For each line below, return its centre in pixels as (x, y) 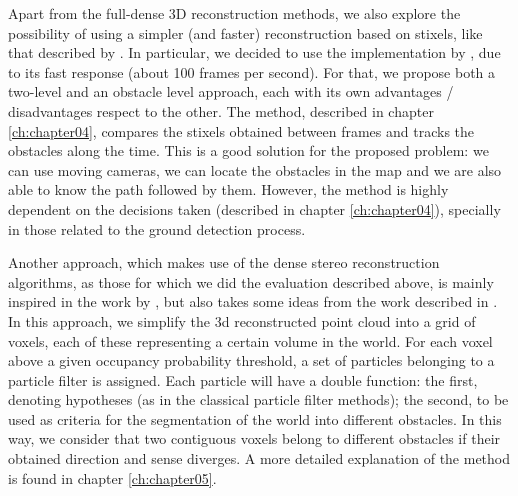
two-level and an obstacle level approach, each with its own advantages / (231, 91)
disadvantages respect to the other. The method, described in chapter (221, 110)
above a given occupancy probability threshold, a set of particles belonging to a (251, 360)
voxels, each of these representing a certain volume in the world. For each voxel (250, 340)
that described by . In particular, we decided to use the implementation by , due (254, 52)
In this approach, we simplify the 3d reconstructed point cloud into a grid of (242, 320)
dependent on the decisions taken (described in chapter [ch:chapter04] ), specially (254, 208)
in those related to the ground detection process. (157, 228)
